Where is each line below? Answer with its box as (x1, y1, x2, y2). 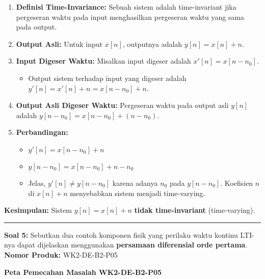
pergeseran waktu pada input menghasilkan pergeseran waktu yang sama (16, 11, 245, 22)
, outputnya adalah (122, 38, 182, 49)
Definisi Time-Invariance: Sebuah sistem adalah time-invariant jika (16, 2, 236, 12)
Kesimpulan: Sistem (4, 205, 72, 215)
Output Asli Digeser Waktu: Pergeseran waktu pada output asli (16, 100, 229, 110)
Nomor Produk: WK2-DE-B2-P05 (4, 249, 118, 260)
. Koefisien (220, 177, 253, 188)
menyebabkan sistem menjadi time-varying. (70, 187, 205, 198)
